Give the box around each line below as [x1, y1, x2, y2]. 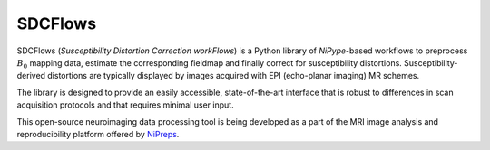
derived [16, 70, 45, 81]
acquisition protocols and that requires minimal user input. [16, 99, 235, 110]
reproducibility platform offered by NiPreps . [16, 128, 180, 139]
